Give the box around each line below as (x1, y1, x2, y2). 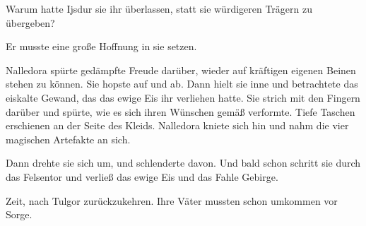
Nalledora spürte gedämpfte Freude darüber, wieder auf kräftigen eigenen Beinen (6, 62, 356, 77)
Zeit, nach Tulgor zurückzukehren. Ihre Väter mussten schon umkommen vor (6, 193, 338, 208)
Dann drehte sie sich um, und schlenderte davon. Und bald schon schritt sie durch (6, 155, 361, 170)
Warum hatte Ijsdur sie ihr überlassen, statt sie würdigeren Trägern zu (6, 1, 313, 16)
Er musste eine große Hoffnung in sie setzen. (6, 39, 197, 54)
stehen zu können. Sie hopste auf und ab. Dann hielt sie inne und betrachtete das (6, 76, 358, 91)
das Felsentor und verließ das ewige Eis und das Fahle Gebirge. (6, 169, 278, 184)
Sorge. (6, 207, 33, 222)
